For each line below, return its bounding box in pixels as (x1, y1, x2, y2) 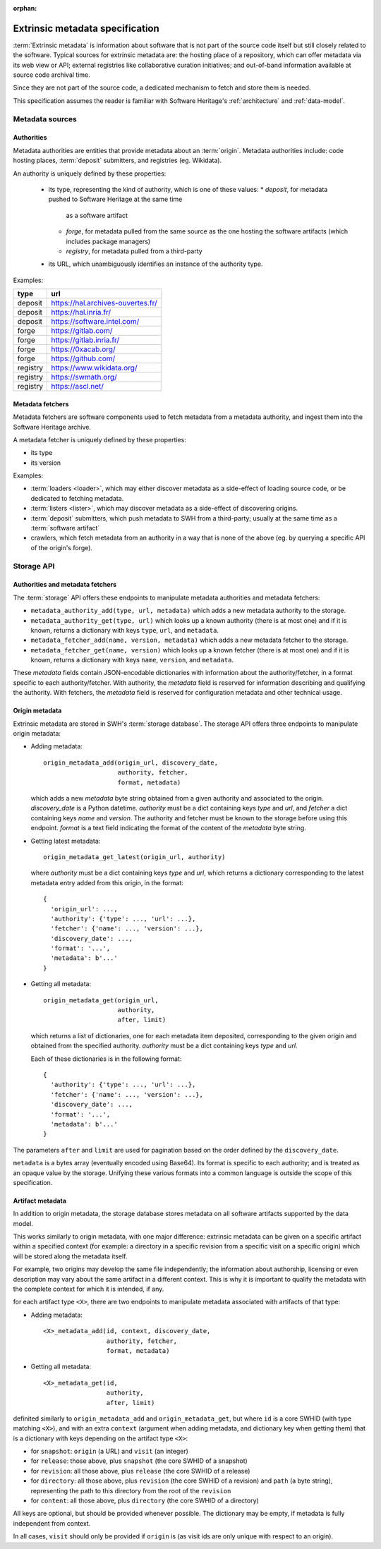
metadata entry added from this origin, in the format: (30, 878, 183, 887)
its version (30, 458, 61, 467)
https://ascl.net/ (50, 382, 104, 391)
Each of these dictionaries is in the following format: (30, 1055, 182, 1063)
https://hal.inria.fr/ (50, 308, 111, 317)
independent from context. (13, 1519, 91, 1527)
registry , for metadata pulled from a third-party (66, 247, 202, 255)
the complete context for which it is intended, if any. (13, 1284, 164, 1294)
